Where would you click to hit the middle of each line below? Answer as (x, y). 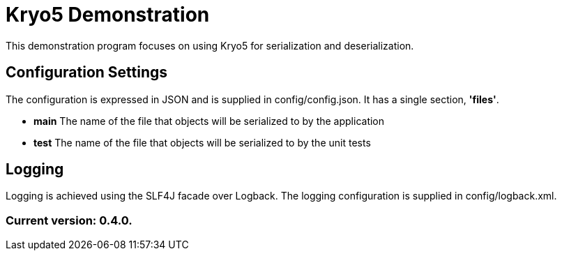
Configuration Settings (87, 73)
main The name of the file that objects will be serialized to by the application (209, 121)
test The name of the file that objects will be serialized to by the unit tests (202, 142)
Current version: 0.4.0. (69, 220)
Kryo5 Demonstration (108, 15)
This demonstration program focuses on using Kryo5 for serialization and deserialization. (210, 45)
